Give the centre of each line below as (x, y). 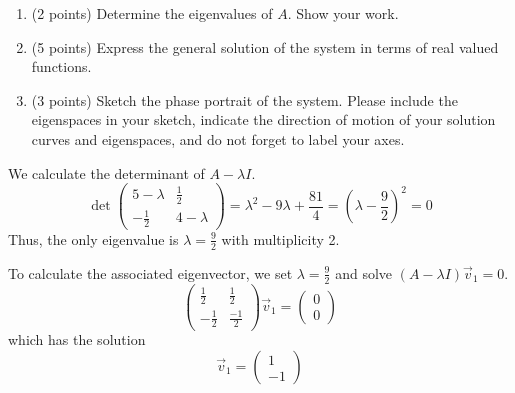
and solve (364, 272)
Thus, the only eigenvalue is (93, 238)
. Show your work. (343, 13)
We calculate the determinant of (106, 172)
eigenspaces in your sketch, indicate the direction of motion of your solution (263, 119)
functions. (61, 66)
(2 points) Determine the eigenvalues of (152, 13)
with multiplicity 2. (280, 238)
